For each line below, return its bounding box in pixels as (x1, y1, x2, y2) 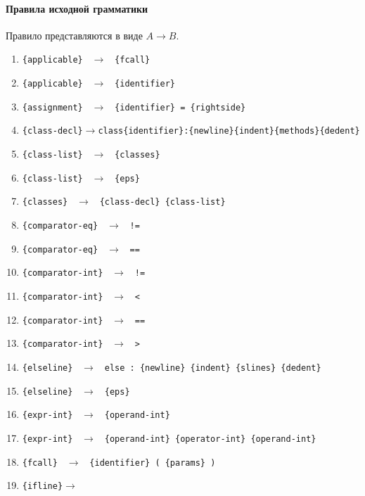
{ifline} (22, 481, 63, 492)
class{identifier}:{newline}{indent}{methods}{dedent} (98, 126, 360, 136)
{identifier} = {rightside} (115, 102, 246, 113)
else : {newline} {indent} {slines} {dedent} (104, 362, 321, 373)
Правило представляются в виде (6, 27, 143, 42)
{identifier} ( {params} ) (89, 457, 216, 468)
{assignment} (22, 102, 83, 113)
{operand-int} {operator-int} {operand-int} (104, 433, 316, 444)
